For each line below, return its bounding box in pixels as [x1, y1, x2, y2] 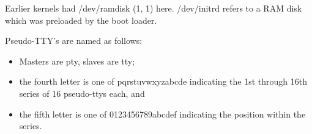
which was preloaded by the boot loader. [5, 13, 157, 26]
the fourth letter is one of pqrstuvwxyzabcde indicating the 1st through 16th [19, 75, 308, 88]
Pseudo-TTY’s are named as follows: [5, 34, 143, 47]
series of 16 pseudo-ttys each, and [19, 86, 145, 99]
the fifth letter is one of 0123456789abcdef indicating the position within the [19, 107, 306, 120]
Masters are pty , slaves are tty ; [19, 54, 135, 67]
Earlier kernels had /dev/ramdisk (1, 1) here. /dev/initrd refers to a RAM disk [5, 2, 302, 14]
